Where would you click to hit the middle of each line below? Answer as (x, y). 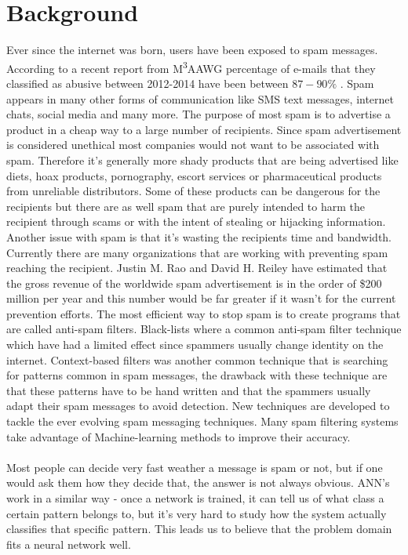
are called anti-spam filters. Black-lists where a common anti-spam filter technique (204, 329)
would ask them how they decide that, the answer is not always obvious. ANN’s (198, 482)
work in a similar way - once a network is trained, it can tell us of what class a (195, 498)
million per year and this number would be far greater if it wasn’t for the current (201, 298)
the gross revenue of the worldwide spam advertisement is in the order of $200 (194, 283)
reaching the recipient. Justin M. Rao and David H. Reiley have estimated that (197, 268)
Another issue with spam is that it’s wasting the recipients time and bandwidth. (199, 236)
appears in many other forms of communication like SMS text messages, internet (200, 98)
